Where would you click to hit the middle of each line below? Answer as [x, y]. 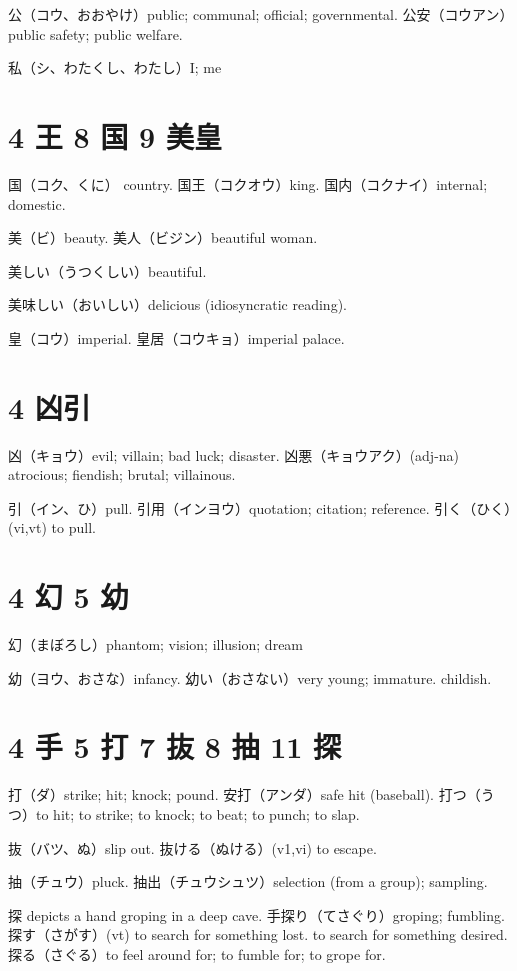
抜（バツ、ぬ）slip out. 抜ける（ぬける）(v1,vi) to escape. [192, 847]
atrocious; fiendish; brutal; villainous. [122, 474]
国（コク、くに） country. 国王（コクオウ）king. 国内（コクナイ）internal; [248, 183]
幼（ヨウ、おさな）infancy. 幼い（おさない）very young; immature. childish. [250, 677]
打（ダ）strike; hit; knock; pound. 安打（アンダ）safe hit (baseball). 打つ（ [244, 794]
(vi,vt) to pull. [52, 527]
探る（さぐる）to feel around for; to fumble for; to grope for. [197, 953]
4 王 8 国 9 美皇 [115, 135]
